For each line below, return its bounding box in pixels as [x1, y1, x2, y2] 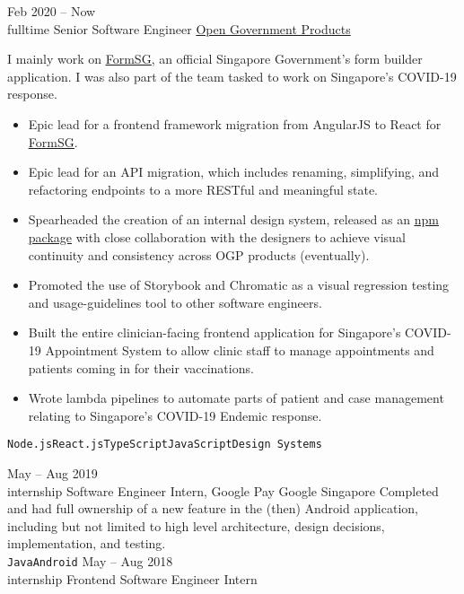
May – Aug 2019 [7, 463, 98, 482]
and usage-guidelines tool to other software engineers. [28, 293, 322, 311]
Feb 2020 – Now [7, 2, 96, 20]
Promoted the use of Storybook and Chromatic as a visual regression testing [28, 275, 450, 294]
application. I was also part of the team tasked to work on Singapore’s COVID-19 [7, 66, 457, 85]
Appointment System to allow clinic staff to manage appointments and [45, 340, 434, 359]
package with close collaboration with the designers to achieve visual [28, 227, 406, 246]
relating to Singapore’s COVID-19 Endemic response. [28, 406, 322, 424]
